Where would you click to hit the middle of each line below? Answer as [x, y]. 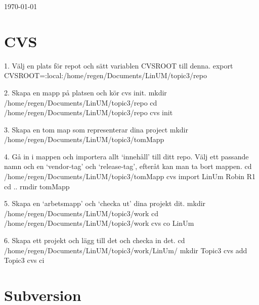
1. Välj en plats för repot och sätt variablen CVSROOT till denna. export [119, 65]
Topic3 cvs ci [24, 260]
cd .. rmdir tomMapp [37, 186]
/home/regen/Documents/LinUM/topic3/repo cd [81, 102]
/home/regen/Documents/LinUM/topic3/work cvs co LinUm [99, 223]
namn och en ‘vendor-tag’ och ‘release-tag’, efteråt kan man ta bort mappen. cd [128, 166]
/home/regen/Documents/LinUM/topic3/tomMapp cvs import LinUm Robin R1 [130, 176]
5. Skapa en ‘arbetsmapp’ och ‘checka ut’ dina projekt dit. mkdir [105, 203]
